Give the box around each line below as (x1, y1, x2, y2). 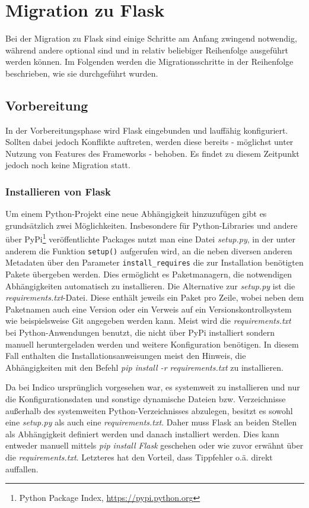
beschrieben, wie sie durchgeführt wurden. (5, 67, 158, 79)
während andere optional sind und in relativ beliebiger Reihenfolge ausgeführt (5, 43, 289, 56)
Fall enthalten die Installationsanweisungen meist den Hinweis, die (5, 349, 246, 362)
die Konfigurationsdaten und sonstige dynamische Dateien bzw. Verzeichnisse (5, 392, 286, 405)
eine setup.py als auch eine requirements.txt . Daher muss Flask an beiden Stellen (5, 416, 297, 428)
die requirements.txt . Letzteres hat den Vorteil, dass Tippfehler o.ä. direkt (5, 450, 273, 463)
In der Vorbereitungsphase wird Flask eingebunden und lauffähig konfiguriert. (5, 124, 288, 136)
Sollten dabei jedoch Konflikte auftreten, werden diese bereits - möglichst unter (5, 135, 294, 148)
